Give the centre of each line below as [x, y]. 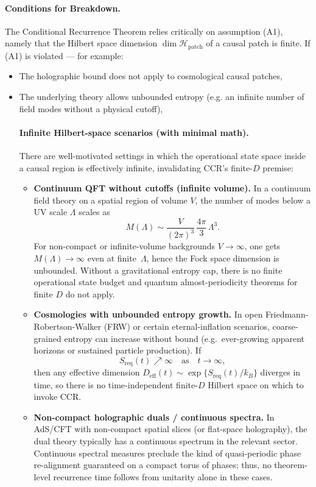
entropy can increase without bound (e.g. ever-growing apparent [184, 338]
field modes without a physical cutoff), [91, 108]
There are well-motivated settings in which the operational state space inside [163, 156]
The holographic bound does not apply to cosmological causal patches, [151, 76]
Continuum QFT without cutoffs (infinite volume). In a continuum [172, 188]
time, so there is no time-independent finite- [116, 384]
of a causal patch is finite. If [258, 43]
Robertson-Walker [68, 326]
